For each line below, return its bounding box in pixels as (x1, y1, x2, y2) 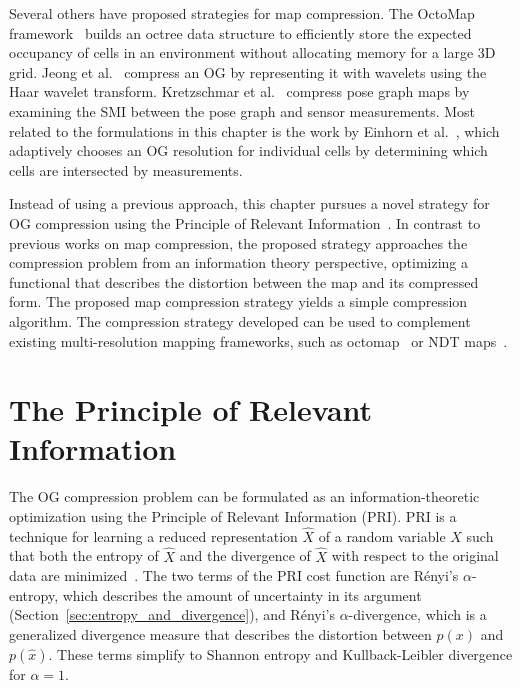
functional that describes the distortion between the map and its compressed (9, 271, 479, 292)
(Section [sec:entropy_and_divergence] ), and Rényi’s (9, 604, 335, 625)
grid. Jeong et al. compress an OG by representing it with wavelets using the (9, 61, 487, 82)
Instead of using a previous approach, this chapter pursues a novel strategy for (9, 193, 490, 214)
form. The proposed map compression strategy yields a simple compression (9, 291, 468, 312)
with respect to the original (331, 545, 499, 566)
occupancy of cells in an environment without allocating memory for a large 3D (9, 42, 496, 63)
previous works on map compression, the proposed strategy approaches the (9, 232, 468, 253)
